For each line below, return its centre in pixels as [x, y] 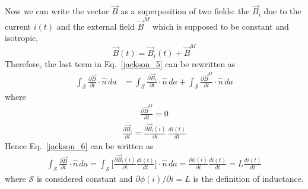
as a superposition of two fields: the [185, 11]
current [18, 26]
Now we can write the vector [57, 11]
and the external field [96, 26]
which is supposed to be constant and [221, 26]
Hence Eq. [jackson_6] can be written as [79, 146]
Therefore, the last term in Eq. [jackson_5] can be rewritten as [120, 64]
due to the [282, 11]
